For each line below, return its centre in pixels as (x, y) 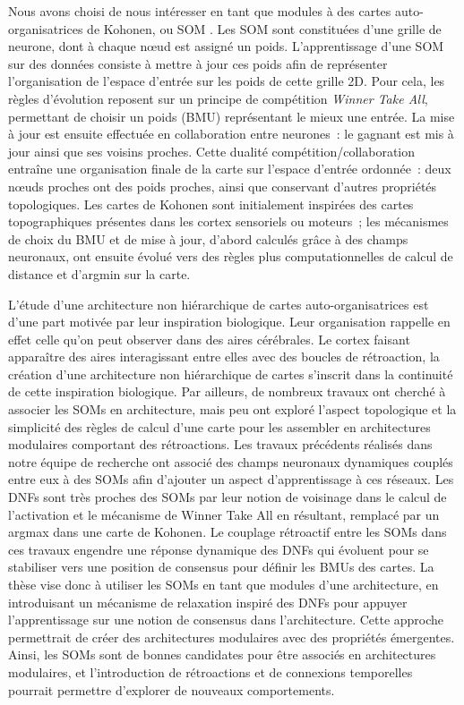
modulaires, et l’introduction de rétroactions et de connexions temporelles (211, 671)
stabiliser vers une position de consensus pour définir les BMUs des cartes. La (221, 567)
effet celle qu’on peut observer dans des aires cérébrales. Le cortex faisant (209, 339)
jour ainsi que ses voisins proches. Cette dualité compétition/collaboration (212, 151)
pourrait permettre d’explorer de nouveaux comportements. (172, 689)
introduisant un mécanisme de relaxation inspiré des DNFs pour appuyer (208, 602)
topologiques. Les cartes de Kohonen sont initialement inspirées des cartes (211, 204)
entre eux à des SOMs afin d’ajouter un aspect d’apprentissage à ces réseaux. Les (231, 479)
